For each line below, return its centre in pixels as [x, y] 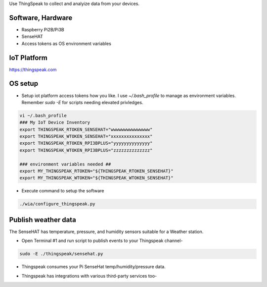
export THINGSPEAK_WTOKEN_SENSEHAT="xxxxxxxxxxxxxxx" [86, 137]
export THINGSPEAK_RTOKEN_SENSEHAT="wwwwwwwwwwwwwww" [86, 129]
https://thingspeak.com [33, 69]
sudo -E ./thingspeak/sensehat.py [61, 254]
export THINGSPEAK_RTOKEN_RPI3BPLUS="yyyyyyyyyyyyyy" [86, 143]
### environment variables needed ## [65, 164]
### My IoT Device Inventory [55, 122]
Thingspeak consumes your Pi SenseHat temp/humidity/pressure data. [93, 267]
